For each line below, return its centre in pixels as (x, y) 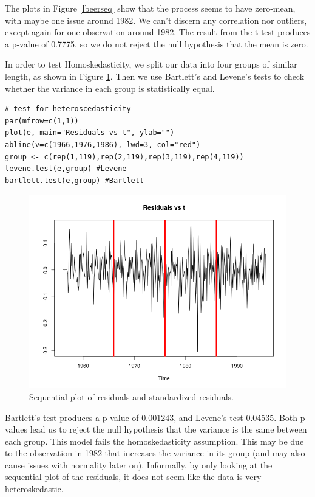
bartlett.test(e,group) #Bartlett (75, 180)
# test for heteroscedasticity (68, 109)
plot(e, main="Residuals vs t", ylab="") (90, 133)
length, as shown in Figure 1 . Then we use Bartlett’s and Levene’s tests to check (155, 76)
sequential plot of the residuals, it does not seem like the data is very (133, 477)
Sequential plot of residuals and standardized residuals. (131, 396)
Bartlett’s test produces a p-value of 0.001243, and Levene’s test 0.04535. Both (151, 417)
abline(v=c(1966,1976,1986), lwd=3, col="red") (103, 144)
